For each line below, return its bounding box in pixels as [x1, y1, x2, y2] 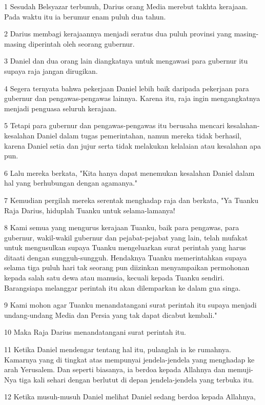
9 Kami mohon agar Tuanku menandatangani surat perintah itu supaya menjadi [4, 299, 257, 310]
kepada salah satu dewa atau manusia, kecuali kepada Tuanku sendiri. [4, 272, 225, 283]
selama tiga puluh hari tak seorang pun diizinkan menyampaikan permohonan [4, 262, 250, 273]
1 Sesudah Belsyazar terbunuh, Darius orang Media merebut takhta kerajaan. [4, 1, 248, 11]
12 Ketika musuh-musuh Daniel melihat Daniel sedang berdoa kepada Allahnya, [4, 391, 256, 402]
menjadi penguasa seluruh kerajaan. [4, 103, 117, 113]
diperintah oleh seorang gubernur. [28, 38, 135, 49]
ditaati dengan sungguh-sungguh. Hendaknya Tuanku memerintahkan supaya [4, 252, 247, 262]
